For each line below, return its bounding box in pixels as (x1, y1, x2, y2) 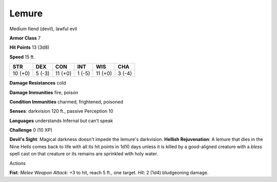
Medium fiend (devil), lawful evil (9, 26, 77, 32)
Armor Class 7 (9, 35, 41, 41)
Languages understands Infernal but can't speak (9, 117, 113, 124)
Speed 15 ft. (9, 54, 35, 60)
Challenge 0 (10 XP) (9, 127, 52, 133)
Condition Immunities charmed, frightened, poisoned (9, 98, 123, 105)
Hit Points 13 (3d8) (9, 44, 50, 51)
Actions (9, 160, 26, 166)
